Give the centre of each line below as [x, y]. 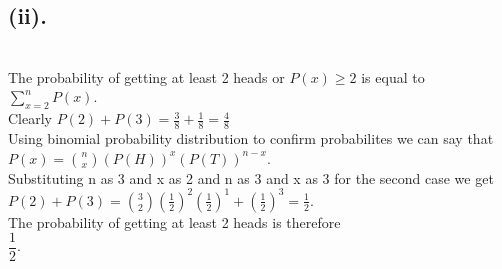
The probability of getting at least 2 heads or [146, 76]
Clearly [30, 118]
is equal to [393, 76]
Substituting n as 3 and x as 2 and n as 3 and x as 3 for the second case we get [251, 177]
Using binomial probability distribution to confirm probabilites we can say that [251, 138]
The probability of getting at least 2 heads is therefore [174, 221]
